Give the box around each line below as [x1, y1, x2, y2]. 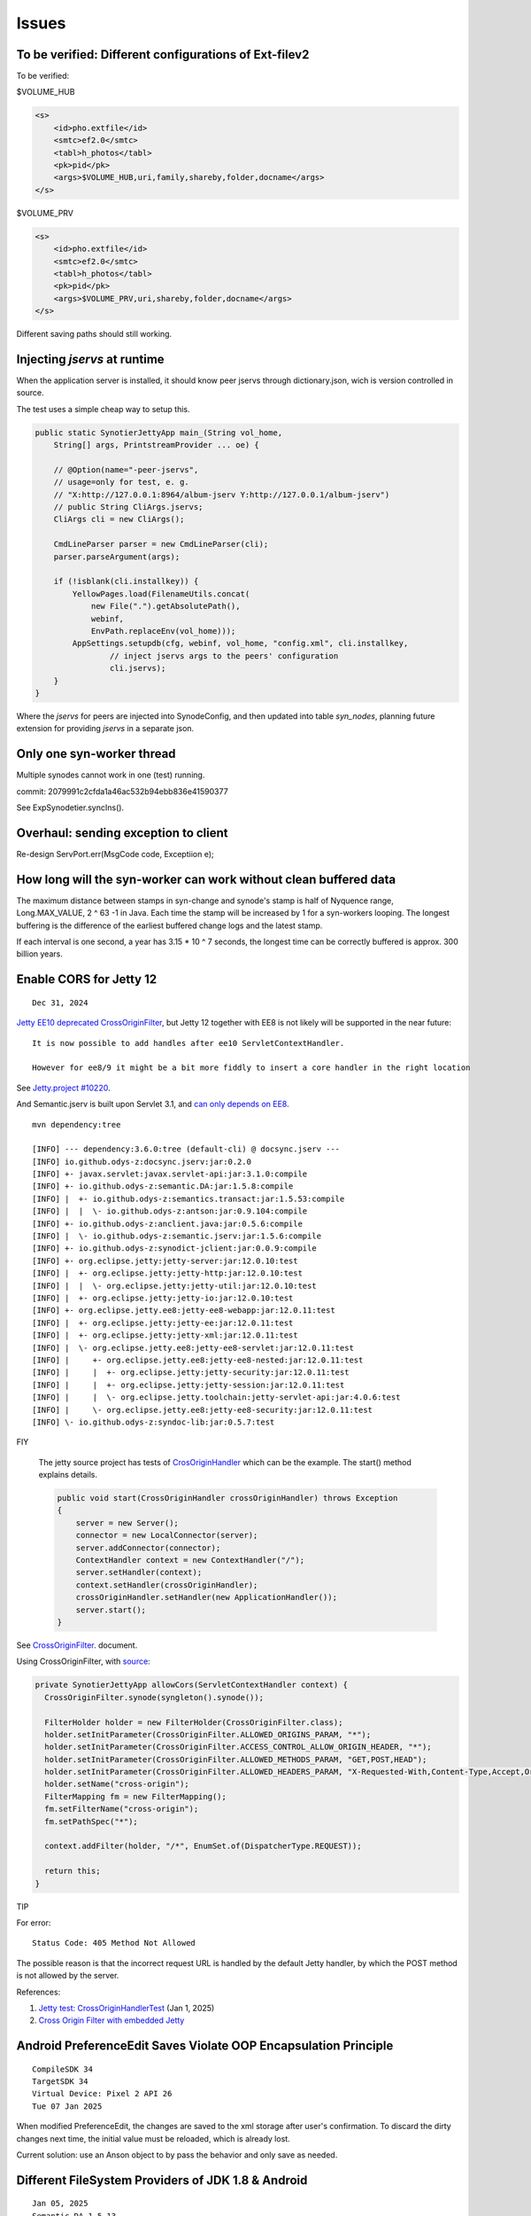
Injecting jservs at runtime [16, 351, 165, 367]
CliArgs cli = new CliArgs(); [53, 514, 185, 525]
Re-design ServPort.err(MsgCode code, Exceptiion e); [16, 848, 214, 859]
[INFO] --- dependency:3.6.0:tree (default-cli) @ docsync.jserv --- [32, 1144, 341, 1154]
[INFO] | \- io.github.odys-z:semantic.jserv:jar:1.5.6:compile [32, 1231, 322, 1241]
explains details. [38, 1470, 97, 1480]
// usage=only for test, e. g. [53, 477, 189, 488]
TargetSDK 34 [32, 2077, 88, 2087]
